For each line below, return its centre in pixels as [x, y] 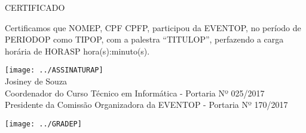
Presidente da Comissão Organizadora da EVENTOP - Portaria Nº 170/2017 [146, 105]
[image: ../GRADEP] [43, 124]
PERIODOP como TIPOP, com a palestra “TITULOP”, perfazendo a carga [144, 39]
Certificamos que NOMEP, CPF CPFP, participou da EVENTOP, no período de [153, 27]
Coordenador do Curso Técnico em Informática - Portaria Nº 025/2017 [135, 93]
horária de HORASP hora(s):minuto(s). [77, 51]
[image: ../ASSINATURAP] [54, 70]
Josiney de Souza [36, 81]
